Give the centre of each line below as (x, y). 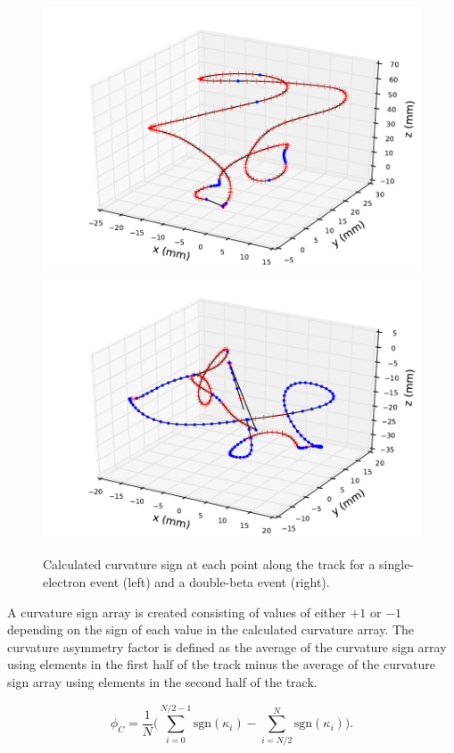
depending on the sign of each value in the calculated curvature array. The (211, 629)
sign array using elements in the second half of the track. (162, 682)
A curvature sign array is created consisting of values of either (177, 612)
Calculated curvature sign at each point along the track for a (209, 564)
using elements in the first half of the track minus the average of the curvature (221, 664)
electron (65, 582)
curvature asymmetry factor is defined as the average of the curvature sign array (227, 646)
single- (397, 564)
